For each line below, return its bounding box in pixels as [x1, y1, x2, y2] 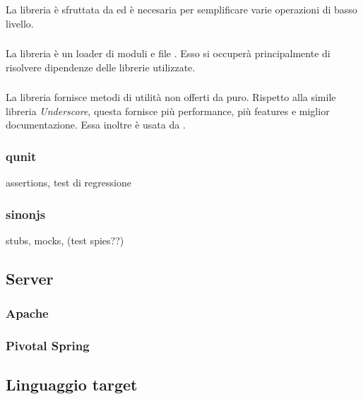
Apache [6, 304, 49, 322]
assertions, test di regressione [6, 175, 131, 190]
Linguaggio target [6, 374, 138, 395]
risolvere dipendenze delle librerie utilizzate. [6, 59, 196, 74]
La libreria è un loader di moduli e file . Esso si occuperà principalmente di [6, 46, 331, 61]
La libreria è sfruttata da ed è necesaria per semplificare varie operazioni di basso [6, 1, 357, 16]
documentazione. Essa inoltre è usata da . [6, 117, 186, 132]
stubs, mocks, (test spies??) [6, 232, 124, 247]
